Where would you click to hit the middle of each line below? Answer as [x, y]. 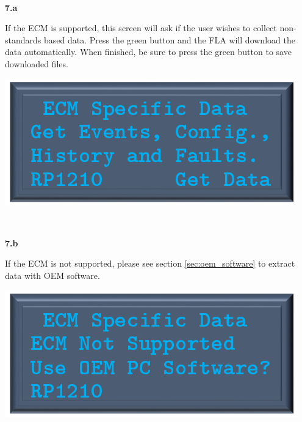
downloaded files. [37, 63]
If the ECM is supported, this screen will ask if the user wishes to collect [141, 28]
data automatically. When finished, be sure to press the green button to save [148, 52]
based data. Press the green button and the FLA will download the [169, 39]
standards [23, 39]
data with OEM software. [52, 275]
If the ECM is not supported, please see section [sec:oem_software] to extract [150, 263]
